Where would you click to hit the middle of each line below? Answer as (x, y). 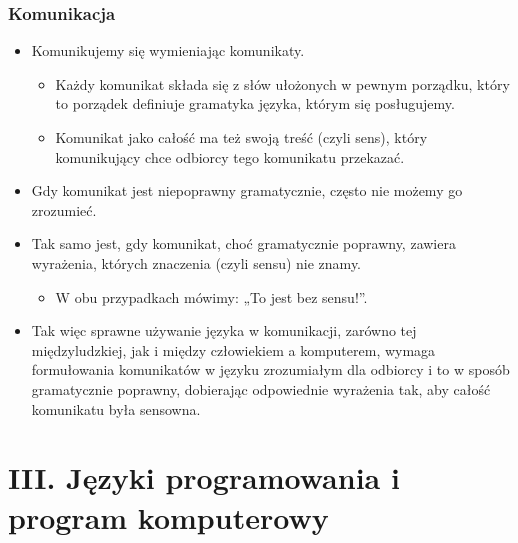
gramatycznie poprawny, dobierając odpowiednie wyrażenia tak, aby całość (261, 388)
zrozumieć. (64, 209)
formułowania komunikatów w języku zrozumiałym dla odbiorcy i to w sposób (270, 369)
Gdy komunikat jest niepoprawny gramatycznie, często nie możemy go (247, 190)
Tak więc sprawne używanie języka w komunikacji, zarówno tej (224, 330)
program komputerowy (168, 516)
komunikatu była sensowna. (116, 408)
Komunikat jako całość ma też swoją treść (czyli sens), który (241, 137)
